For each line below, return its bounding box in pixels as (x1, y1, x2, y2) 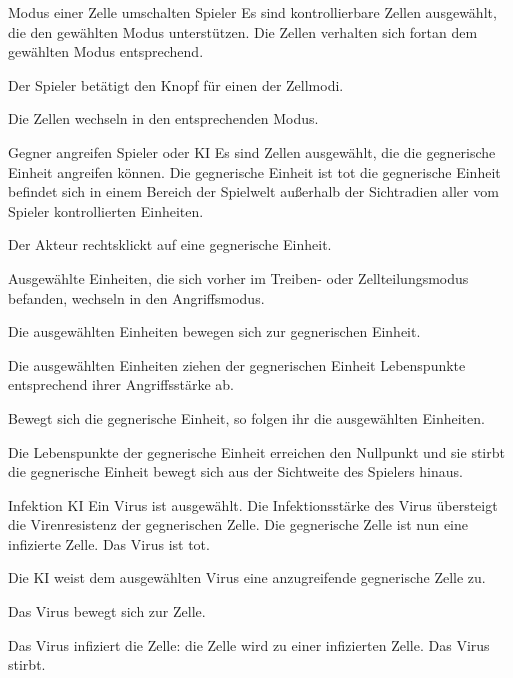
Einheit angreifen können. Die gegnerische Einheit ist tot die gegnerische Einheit (8, 161, 501, 182)
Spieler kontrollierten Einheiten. (8, 200, 204, 221)
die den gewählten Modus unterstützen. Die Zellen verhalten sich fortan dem (8, 21, 478, 42)
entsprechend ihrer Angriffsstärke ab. (8, 374, 234, 395)
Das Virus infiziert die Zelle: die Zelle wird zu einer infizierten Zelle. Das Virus (8, 634, 490, 655)
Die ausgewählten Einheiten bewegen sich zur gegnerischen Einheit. (8, 321, 421, 342)
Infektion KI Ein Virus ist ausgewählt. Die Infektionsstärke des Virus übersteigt (8, 494, 498, 515)
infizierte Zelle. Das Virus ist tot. (8, 533, 210, 554)
